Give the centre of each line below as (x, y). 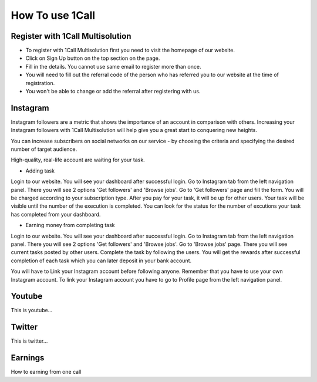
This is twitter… (29, 341)
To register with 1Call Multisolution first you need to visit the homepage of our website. (130, 50)
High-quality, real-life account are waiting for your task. (78, 160)
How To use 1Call (53, 15)
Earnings (28, 358)
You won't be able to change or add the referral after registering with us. (113, 92)
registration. (40, 83)
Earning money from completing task (70, 225)
